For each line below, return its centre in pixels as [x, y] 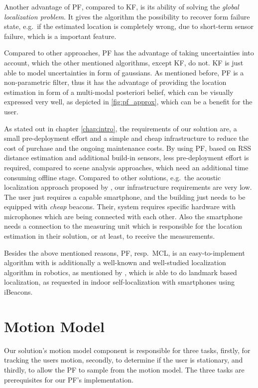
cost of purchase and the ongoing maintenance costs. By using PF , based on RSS [128, 148]
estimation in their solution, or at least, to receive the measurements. [110, 236]
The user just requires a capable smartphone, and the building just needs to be [125, 196]
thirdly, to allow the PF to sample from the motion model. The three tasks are [124, 369]
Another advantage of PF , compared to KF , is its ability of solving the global [122, 6]
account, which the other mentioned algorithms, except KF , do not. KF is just [124, 62]
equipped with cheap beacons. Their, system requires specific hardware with [120, 206]
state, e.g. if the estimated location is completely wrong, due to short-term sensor [129, 26]
